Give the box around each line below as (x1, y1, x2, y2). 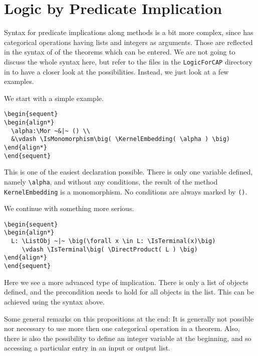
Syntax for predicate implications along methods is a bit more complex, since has (4, 27, 253, 37)
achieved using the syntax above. (4, 296, 105, 306)
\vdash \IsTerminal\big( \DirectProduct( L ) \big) (22, 245, 198, 253)
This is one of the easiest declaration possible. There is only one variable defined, (4, 166, 253, 177)
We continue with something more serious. (4, 203, 134, 213)
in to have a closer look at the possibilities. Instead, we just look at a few (4, 66, 229, 76)
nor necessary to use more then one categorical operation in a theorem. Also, (4, 323, 240, 333)
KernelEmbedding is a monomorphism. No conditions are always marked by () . (4, 186, 247, 196)
